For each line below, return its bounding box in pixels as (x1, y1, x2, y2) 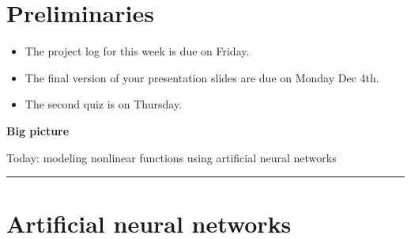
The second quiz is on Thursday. (25, 96, 183, 112)
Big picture (6, 122, 70, 138)
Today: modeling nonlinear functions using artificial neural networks (6, 149, 337, 165)
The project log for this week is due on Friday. (25, 43, 250, 59)
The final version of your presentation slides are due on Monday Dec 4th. (25, 69, 379, 85)
